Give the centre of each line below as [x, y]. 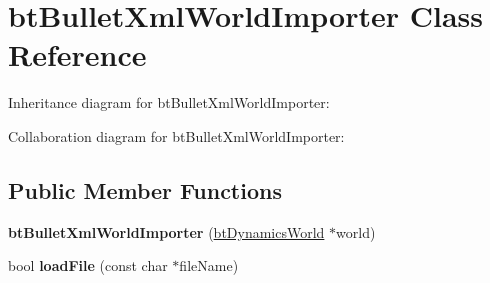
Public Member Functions [145, 189]
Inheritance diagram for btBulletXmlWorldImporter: [169, 102]
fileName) [209, 265]
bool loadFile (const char [88, 265]
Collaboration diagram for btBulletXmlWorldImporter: [176, 135]
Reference [77, 54]
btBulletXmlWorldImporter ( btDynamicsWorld [166, 231]
